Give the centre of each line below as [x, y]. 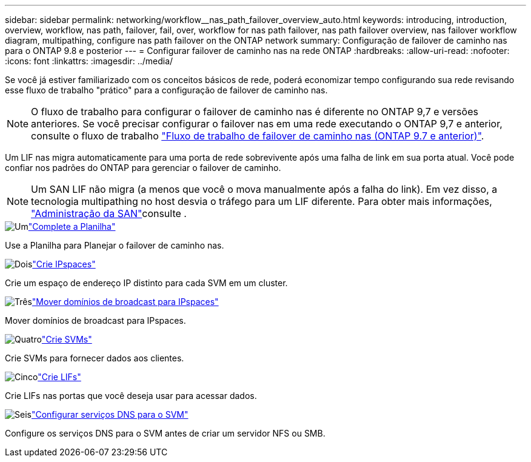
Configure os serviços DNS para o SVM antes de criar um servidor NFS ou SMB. [165, 433]
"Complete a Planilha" [72, 226]
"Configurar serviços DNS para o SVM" [110, 414]
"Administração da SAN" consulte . [109, 213]
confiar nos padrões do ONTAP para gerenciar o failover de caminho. [143, 168]
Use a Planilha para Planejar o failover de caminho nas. [115, 245]
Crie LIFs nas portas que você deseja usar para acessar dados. [131, 396]
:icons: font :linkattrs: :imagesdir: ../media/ [89, 61]
